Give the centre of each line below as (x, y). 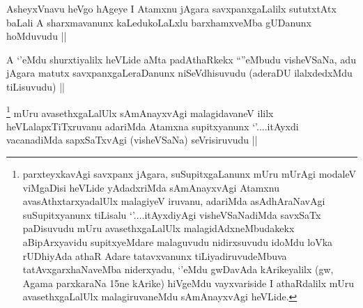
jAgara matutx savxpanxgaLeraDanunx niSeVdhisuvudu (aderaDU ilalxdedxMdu (179, 73)
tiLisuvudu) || (36, 86)
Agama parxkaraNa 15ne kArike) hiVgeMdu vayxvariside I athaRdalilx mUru (188, 283)
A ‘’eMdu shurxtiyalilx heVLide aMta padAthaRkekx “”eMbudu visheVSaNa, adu (181, 59)
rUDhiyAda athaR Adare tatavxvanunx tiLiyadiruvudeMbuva (155, 255)
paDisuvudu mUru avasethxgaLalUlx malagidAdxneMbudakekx (159, 228)
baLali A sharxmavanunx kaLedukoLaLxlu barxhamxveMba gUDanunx (159, 22)
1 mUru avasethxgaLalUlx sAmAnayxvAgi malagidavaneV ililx (140, 111)
